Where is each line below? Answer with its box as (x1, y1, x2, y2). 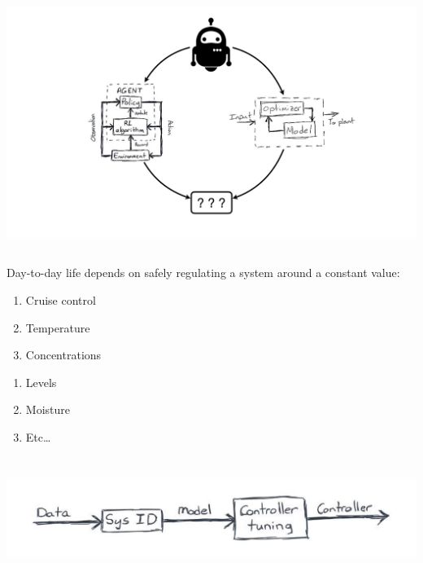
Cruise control (25, 292, 96, 309)
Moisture (25, 401, 70, 418)
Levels (25, 373, 57, 390)
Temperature (25, 319, 90, 336)
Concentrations (25, 346, 102, 363)
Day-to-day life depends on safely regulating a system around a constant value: (7, 264, 400, 281)
